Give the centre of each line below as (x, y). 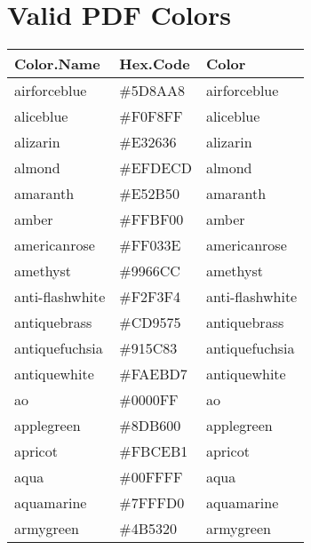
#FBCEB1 (154, 451)
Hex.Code (155, 64)
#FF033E (150, 245)
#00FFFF (151, 477)
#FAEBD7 (153, 374)
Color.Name (57, 64)
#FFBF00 (152, 219)
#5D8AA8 (152, 91)
